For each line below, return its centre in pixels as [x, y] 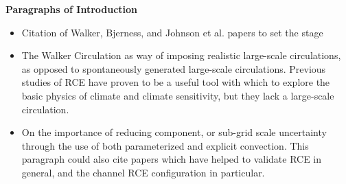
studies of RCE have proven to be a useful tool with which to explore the [176, 82]
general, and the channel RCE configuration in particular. [143, 172]
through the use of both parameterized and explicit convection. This [165, 145]
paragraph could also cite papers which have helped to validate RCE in [172, 159]
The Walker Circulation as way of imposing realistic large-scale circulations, [181, 55]
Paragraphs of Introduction [72, 9]
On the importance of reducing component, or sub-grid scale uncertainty [174, 132]
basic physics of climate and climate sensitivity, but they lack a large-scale [178, 95]
